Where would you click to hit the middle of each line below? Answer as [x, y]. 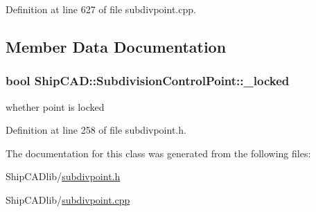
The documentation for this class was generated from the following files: [158, 153]
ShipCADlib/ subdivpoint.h [63, 176]
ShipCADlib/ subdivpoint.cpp [68, 199]
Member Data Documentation [116, 46]
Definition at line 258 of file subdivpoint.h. [96, 130]
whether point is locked [55, 106]
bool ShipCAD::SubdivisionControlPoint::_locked [148, 81]
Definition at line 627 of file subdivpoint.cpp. [101, 9]
